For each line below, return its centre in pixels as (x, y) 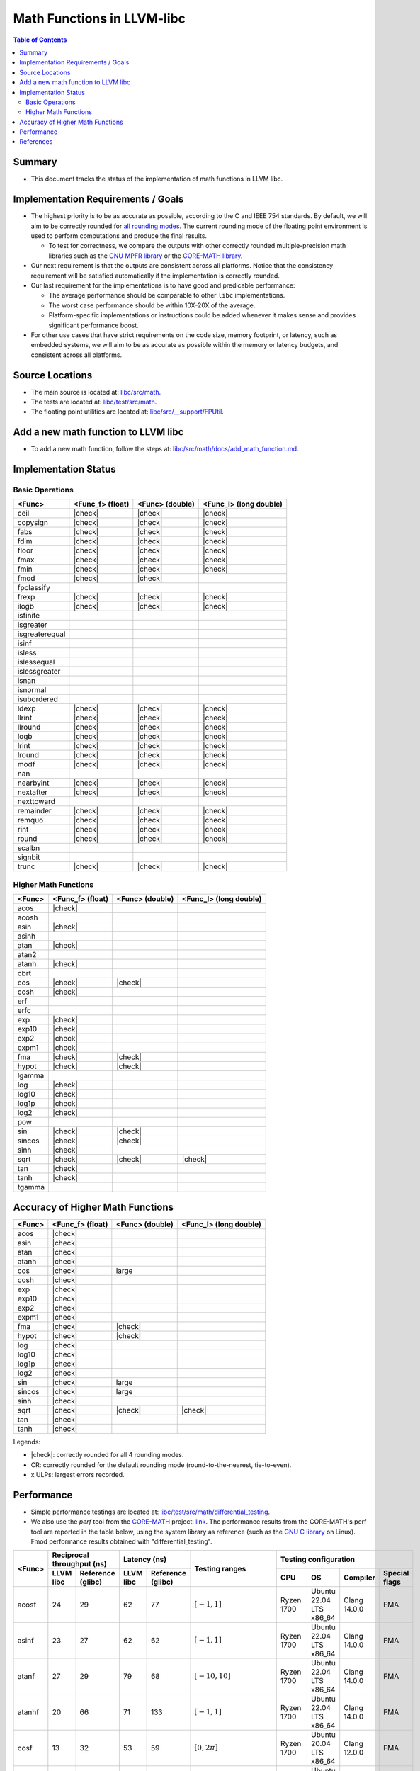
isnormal (32, 690)
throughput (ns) (79, 1564)
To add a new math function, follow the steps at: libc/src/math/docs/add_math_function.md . (165, 449)
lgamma (31, 1075)
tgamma (31, 1187)
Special (396, 1573)
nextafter (33, 792)
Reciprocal (70, 1555)
